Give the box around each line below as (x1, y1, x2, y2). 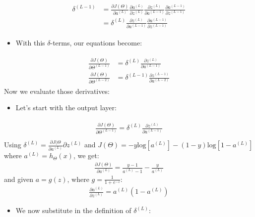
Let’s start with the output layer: (15, 102, 117, 113)
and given (4, 174, 34, 184)
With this (15, 38, 45, 47)
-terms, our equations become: (50, 38, 142, 47)
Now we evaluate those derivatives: (4, 86, 110, 96)
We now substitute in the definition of (15, 205, 131, 216)
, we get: (73, 150, 99, 161)
